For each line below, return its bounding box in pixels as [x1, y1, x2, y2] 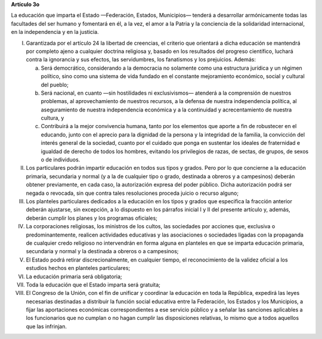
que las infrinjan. [26, 322, 67, 330]
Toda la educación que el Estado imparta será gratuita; [26, 281, 161, 288]
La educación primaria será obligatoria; [26, 273, 122, 280]
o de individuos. [41, 156, 80, 163]
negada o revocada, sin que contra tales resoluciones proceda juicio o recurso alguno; [26, 189, 239, 197]
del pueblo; [41, 81, 69, 88]
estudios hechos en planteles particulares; [26, 265, 131, 272]
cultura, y [41, 114, 64, 122]
